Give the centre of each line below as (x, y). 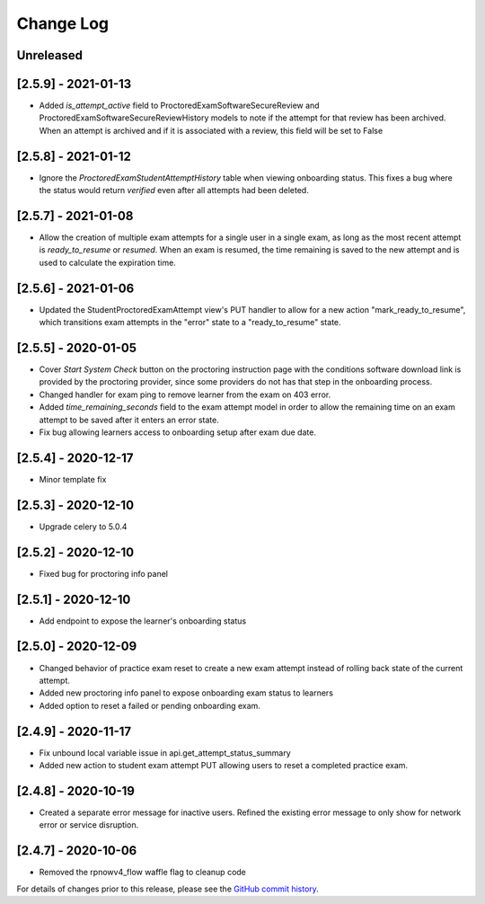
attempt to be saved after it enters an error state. (129, 420)
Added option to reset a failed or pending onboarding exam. (150, 705)
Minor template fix (73, 479)
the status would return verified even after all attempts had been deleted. (174, 191)
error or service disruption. (89, 825)
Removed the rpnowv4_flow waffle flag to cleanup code (143, 873)
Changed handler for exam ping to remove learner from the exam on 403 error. (185, 394)
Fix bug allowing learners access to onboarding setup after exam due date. (177, 432)
